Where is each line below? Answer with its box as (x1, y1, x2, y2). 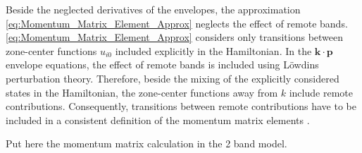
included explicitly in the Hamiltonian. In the (115, 43, 312, 58)
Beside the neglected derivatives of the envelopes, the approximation (6, 2, 301, 16)
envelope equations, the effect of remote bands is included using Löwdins (6, 57, 319, 72)
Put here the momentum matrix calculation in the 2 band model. (6, 136, 287, 151)
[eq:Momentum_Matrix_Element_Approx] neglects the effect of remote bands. (6, 16, 348, 30)
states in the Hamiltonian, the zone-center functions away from (6, 85, 278, 99)
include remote (289, 85, 353, 99)
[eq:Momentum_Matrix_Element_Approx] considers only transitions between (6, 30, 344, 44)
